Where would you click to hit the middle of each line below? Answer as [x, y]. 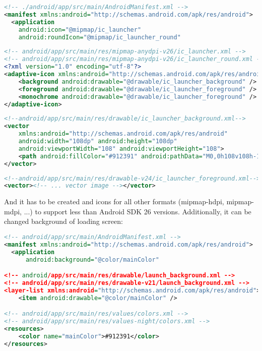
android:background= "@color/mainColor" [92, 259]
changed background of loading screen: [63, 221]
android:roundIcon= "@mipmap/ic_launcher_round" [100, 37]
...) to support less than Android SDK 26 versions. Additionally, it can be [138, 211]
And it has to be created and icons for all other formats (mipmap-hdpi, [114, 201]
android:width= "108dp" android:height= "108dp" [98, 141]
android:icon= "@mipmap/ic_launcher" [80, 30]
